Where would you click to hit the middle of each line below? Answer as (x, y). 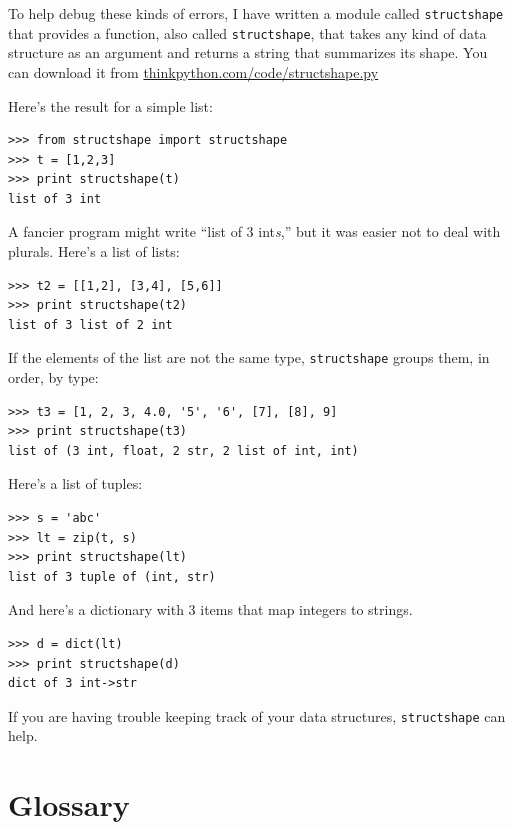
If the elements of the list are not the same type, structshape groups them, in (249, 357)
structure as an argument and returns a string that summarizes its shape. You (248, 52)
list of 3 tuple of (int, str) (112, 576)
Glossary (69, 804)
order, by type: (53, 377)
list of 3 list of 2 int (90, 324)
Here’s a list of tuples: (75, 483)
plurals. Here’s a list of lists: (94, 251)
